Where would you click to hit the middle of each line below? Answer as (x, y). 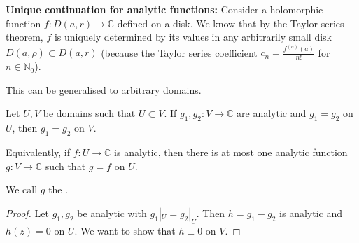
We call (22, 189)
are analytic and (272, 113)
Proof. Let (27, 213)
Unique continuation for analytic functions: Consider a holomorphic (164, 9)
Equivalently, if (38, 152)
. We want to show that (125, 230)
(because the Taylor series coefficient (179, 52)
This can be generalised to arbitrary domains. (104, 89)
